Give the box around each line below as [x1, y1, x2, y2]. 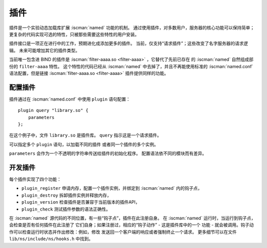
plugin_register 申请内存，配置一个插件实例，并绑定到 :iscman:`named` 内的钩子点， [21, 185, 202, 191]
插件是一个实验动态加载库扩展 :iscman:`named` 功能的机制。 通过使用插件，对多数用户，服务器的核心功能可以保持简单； [9, 25, 255, 31]
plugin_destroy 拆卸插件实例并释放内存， [21, 192, 111, 198]
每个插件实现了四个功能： [9, 177, 61, 182]
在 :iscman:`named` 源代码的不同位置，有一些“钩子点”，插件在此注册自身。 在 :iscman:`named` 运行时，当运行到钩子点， [9, 215, 256, 221]
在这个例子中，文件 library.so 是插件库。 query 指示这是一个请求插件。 [9, 132, 162, 138]
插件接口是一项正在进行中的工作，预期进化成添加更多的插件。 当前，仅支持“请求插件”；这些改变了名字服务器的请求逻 [9, 40, 248, 46]
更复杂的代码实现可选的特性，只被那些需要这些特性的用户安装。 [9, 31, 139, 37]
